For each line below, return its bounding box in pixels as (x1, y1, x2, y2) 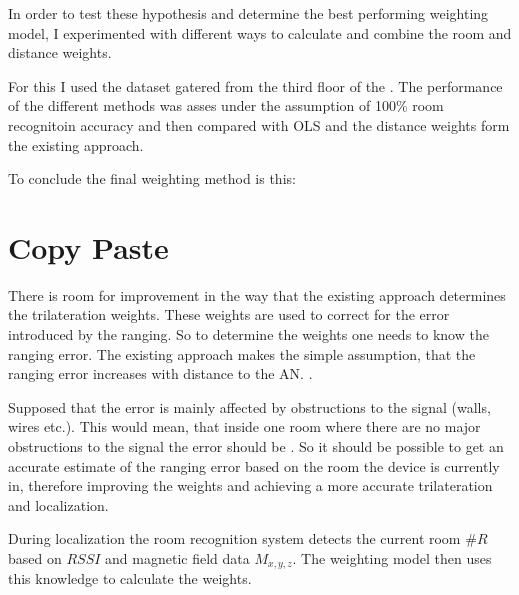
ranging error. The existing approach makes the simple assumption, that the (8, 343, 476, 364)
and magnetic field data (105, 548, 250, 568)
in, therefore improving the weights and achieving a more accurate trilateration (8, 475, 493, 496)
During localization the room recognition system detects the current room (8, 528, 461, 549)
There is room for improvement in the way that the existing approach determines (8, 284, 506, 305)
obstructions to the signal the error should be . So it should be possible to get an (8, 436, 504, 457)
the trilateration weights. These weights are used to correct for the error (8, 304, 450, 325)
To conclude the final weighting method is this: (8, 168, 296, 189)
